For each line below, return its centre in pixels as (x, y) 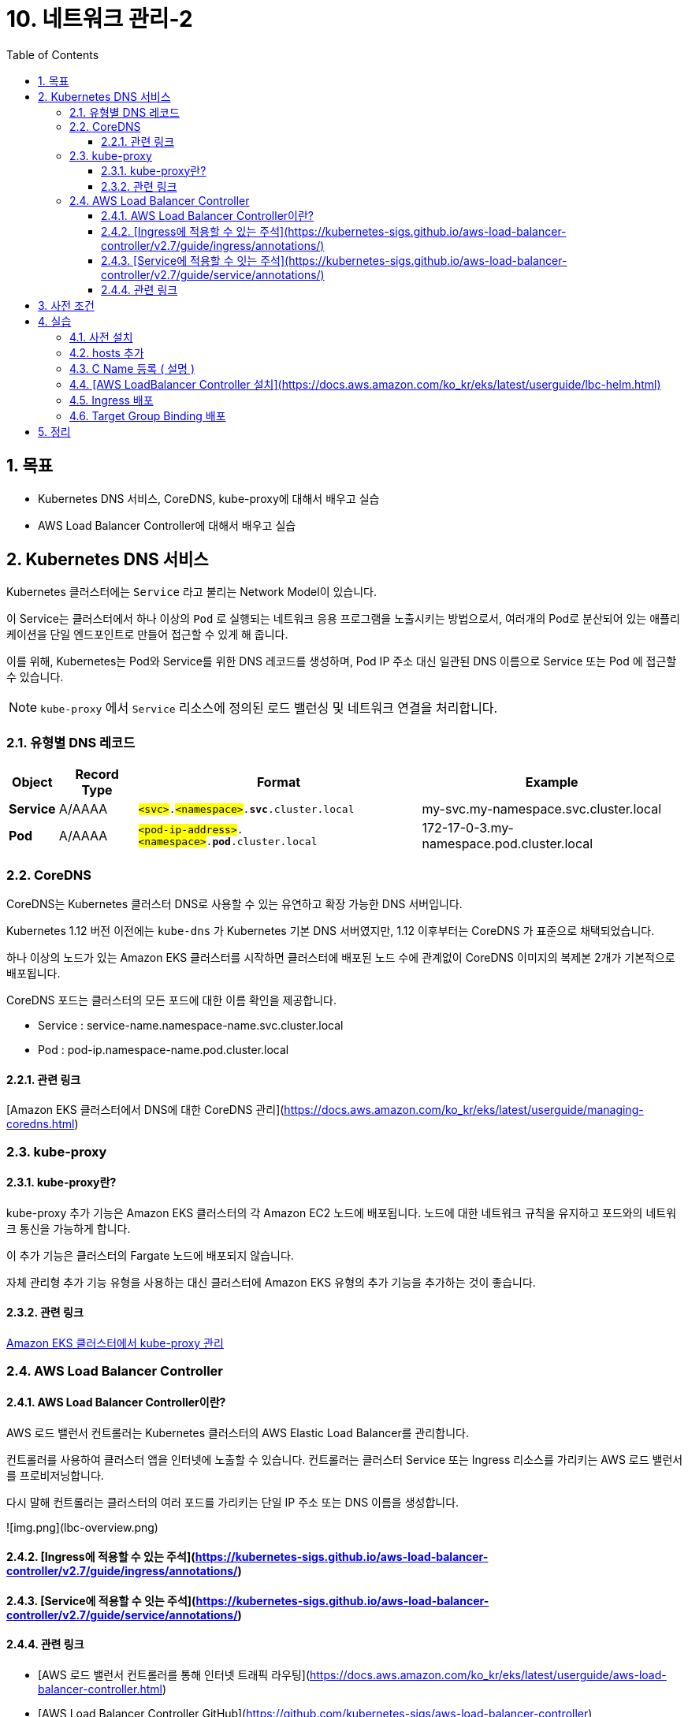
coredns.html (41, 1124)
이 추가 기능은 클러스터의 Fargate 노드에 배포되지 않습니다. (150, 1255)
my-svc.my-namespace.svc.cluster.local (542, 809)
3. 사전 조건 (66, 305)
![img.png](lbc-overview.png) (82, 1527)
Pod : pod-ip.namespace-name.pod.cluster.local (164, 1049)
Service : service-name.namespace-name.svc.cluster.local (191, 1025)
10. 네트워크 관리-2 (100, 19)
